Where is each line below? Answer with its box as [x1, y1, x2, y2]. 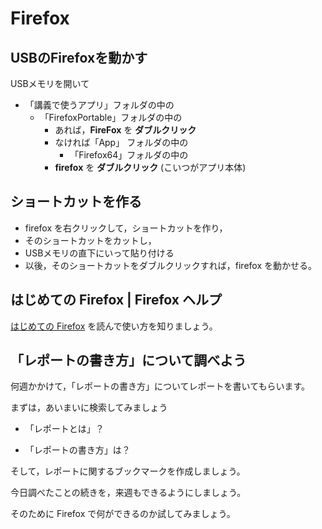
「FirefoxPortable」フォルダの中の [39, 112, 183, 123]
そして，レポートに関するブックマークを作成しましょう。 [10, 465, 246, 477]
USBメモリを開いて [10, 78, 90, 89]
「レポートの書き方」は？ [24, 444, 131, 456]
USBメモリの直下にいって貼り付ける [24, 247, 175, 259]
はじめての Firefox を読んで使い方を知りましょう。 [10, 320, 218, 332]
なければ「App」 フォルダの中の [54, 137, 189, 148]
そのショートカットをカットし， [24, 234, 157, 246]
